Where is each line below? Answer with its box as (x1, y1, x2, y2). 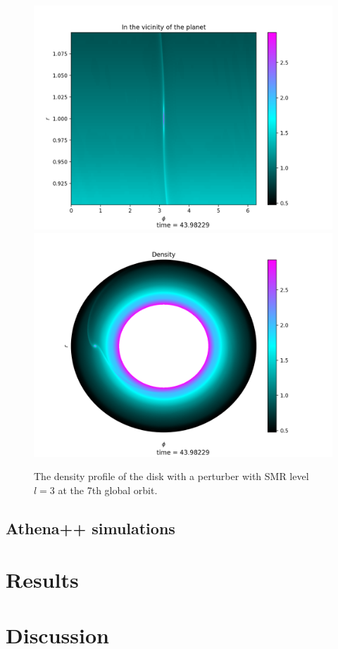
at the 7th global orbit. (58, 482, 158, 497)
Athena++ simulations (6, 517, 175, 538)
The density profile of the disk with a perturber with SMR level (34, 469, 309, 484)
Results (6, 565, 79, 594)
